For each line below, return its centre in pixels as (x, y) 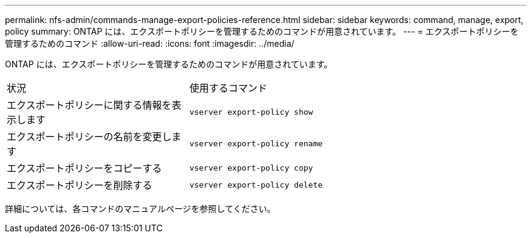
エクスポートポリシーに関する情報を (89, 105)
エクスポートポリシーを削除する (80, 185)
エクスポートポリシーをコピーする (84, 168)
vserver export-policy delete (256, 185)
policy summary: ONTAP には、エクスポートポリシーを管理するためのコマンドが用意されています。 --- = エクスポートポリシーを (262, 31)
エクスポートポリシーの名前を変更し (89, 137)
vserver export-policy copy (251, 168)
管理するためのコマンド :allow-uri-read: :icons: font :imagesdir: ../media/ (150, 43)
